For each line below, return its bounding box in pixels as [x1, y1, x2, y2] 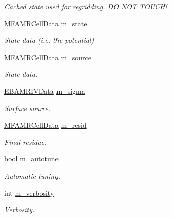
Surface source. [4, 102, 50, 113]
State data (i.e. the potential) [4, 35, 94, 45]
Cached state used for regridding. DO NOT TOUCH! [4, 1, 167, 11]
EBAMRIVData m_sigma [4, 85, 85, 96]
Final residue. [4, 136, 47, 147]
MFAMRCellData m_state [4, 18, 87, 28]
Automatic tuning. [4, 170, 60, 181]
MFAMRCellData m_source [4, 51, 91, 62]
